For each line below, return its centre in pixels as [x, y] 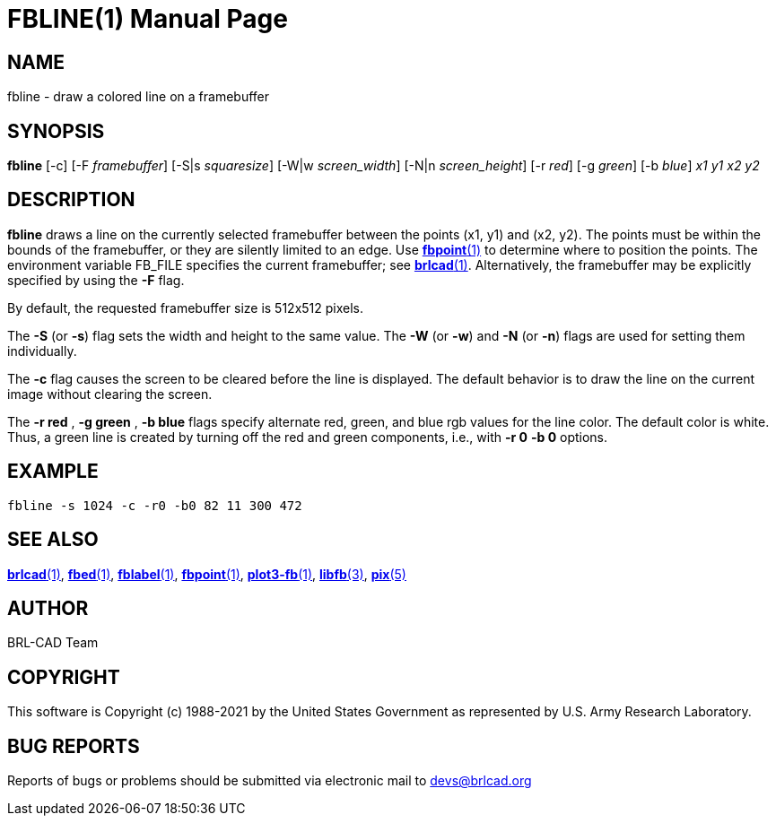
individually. [42, 351]
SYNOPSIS [56, 131]
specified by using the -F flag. [96, 280]
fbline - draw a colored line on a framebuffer [139, 97]
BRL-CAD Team [53, 643]
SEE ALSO [53, 540]
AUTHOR [48, 608]
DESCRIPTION [71, 200]
